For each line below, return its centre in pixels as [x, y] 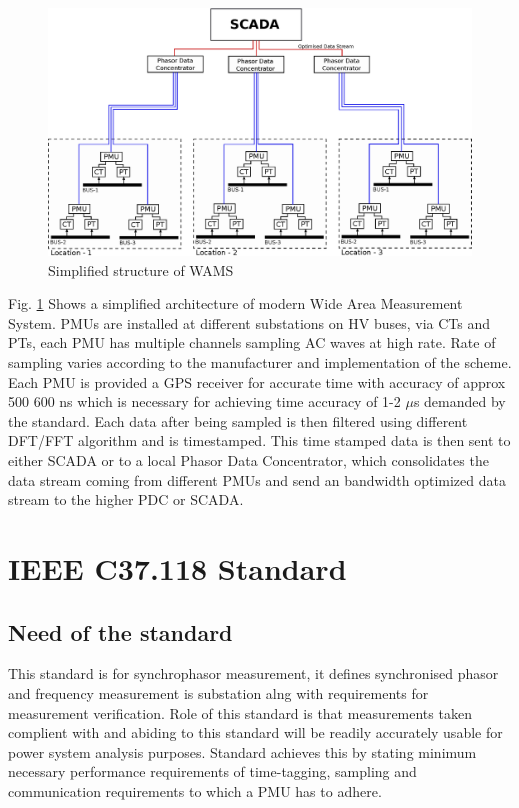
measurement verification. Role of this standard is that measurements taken [240, 712]
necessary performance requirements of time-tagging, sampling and [212, 771]
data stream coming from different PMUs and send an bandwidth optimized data [257, 479]
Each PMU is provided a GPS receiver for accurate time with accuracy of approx [257, 381]
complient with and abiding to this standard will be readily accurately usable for [255, 732]
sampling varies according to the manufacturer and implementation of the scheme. [260, 361]
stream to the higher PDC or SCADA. [126, 499]
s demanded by [459, 401]
